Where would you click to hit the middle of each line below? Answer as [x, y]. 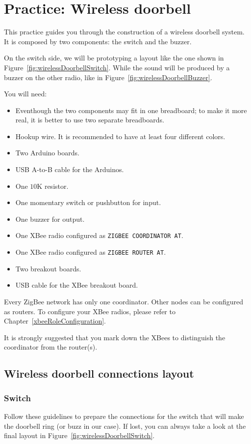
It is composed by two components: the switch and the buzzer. [98, 41]
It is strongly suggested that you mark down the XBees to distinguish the [115, 337]
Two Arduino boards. [47, 153]
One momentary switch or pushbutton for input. [88, 202]
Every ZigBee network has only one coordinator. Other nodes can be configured [124, 301]
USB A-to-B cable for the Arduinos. [70, 169]
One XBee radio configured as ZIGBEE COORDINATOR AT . [99, 235]
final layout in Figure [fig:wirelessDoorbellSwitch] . [79, 435]
